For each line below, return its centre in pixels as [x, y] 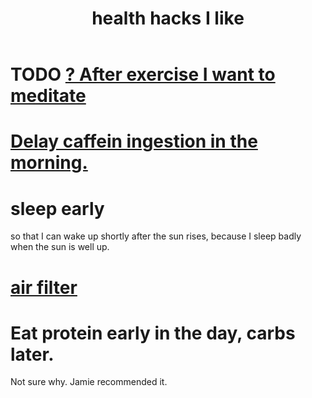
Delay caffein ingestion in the [134, 141]
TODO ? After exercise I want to [143, 74]
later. [32, 354]
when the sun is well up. [60, 247]
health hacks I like [168, 18]
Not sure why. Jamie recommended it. [89, 382]
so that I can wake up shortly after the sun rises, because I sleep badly [156, 236]
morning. [49, 163]
